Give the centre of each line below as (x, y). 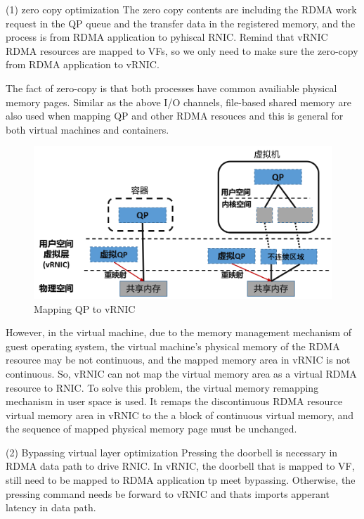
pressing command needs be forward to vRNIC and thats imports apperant (168, 493)
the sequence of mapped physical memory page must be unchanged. (151, 429)
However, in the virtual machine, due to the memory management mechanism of (179, 332)
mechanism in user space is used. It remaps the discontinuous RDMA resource (174, 401)
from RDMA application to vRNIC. (83, 64)
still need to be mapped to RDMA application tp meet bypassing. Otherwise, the (181, 480)
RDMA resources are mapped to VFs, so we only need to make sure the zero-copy (182, 50)
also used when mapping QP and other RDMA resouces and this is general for (175, 116)
